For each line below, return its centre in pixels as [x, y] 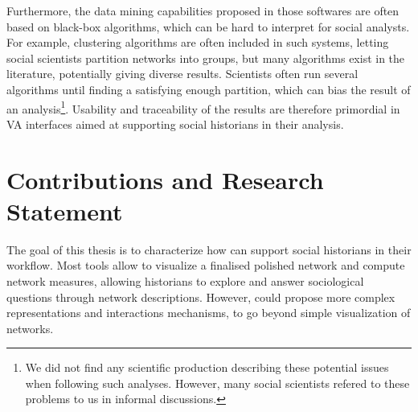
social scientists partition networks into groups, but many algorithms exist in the [206, 58]
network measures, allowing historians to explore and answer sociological [185, 280]
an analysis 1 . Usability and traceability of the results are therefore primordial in [203, 107]
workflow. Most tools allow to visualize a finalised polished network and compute [206, 265]
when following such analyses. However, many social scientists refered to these [217, 383]
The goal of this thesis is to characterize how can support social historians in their [209, 249]
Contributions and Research [165, 179]
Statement [65, 210]
